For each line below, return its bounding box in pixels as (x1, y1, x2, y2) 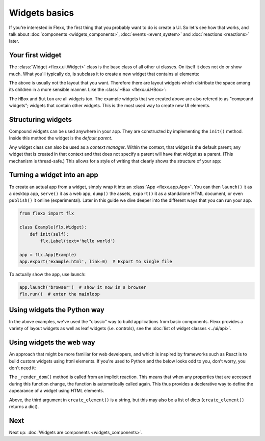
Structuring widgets (9, 115, 72, 124)
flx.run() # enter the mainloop (19, 291, 100, 297)
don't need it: (9, 365, 36, 371)
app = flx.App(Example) (19, 252, 77, 257)
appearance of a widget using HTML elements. (9, 388, 104, 394)
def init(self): (29, 231, 69, 237)
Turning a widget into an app (9, 171, 98, 179)
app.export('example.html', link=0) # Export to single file (19, 259, 172, 265)
